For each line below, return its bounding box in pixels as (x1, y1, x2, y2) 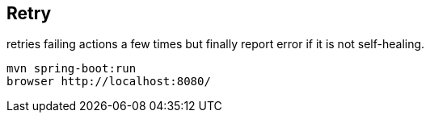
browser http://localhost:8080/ (6, 75, 211, 88)
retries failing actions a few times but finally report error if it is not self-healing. (6, 37, 425, 51)
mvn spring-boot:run (6, 62, 137, 76)
